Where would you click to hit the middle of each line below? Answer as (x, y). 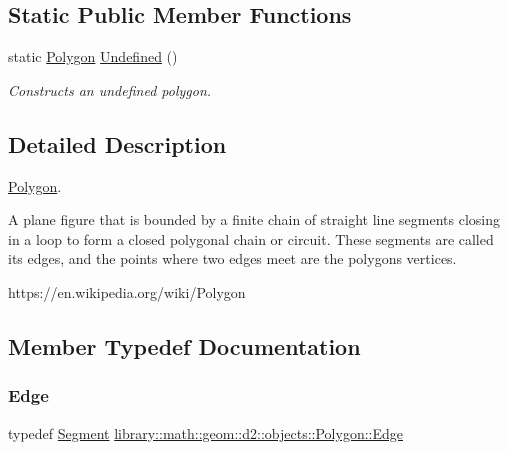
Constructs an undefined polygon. (110, 89)
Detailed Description (117, 143)
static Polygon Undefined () (93, 56)
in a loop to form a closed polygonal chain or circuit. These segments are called (251, 238)
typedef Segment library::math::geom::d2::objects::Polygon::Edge (205, 432)
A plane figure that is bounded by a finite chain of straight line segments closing (254, 219)
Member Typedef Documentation (184, 345)
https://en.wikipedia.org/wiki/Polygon (127, 291)
